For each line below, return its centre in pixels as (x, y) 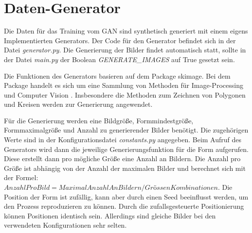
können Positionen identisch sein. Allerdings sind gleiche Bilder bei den (110, 215)
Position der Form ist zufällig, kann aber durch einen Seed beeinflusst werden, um (126, 196)
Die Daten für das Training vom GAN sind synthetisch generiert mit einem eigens (126, 31)
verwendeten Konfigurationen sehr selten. (65, 225)
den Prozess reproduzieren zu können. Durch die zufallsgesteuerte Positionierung (124, 206)
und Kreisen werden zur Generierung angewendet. (78, 104)
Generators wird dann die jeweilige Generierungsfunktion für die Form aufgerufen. (126, 149)
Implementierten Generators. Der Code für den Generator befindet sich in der (120, 40)
